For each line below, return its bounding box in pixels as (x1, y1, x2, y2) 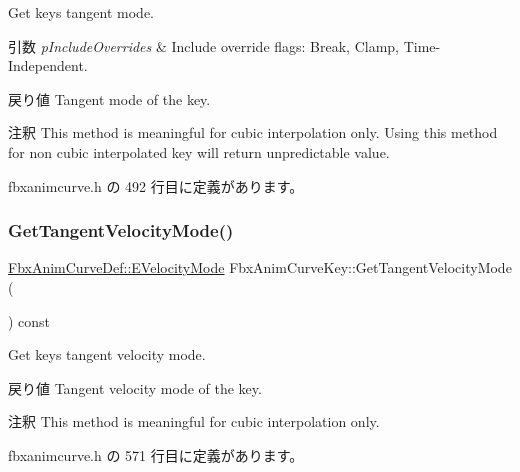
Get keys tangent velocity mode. (8, 344, 206, 365)
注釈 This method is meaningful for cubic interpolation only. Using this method (8, 122, 498, 143)
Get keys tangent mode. (8, 2, 154, 22)
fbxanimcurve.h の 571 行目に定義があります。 (8, 444, 304, 465)
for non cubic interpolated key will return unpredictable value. (8, 141, 390, 162)
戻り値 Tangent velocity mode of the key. (8, 377, 262, 398)
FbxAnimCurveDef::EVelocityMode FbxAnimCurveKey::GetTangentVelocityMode (8, 257, 512, 278)
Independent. (8, 55, 88, 76)
